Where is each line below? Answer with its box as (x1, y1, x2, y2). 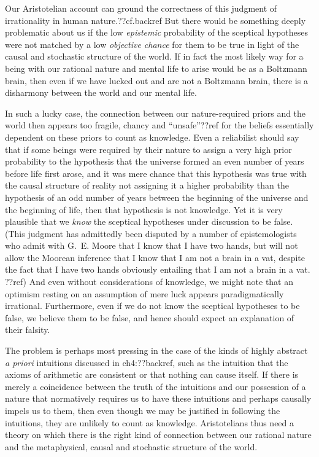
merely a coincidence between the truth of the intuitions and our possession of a (5, 380, 306, 393)
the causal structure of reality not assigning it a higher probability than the (5, 179, 289, 192)
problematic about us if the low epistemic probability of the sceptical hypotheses (5, 26, 309, 39)
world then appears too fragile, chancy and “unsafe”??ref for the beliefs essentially (5, 119, 314, 131)
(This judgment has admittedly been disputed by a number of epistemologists (5, 227, 297, 240)
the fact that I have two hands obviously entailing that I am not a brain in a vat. (5, 263, 310, 276)
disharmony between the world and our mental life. (5, 86, 197, 99)
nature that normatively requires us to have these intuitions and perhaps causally (5, 392, 312, 405)
